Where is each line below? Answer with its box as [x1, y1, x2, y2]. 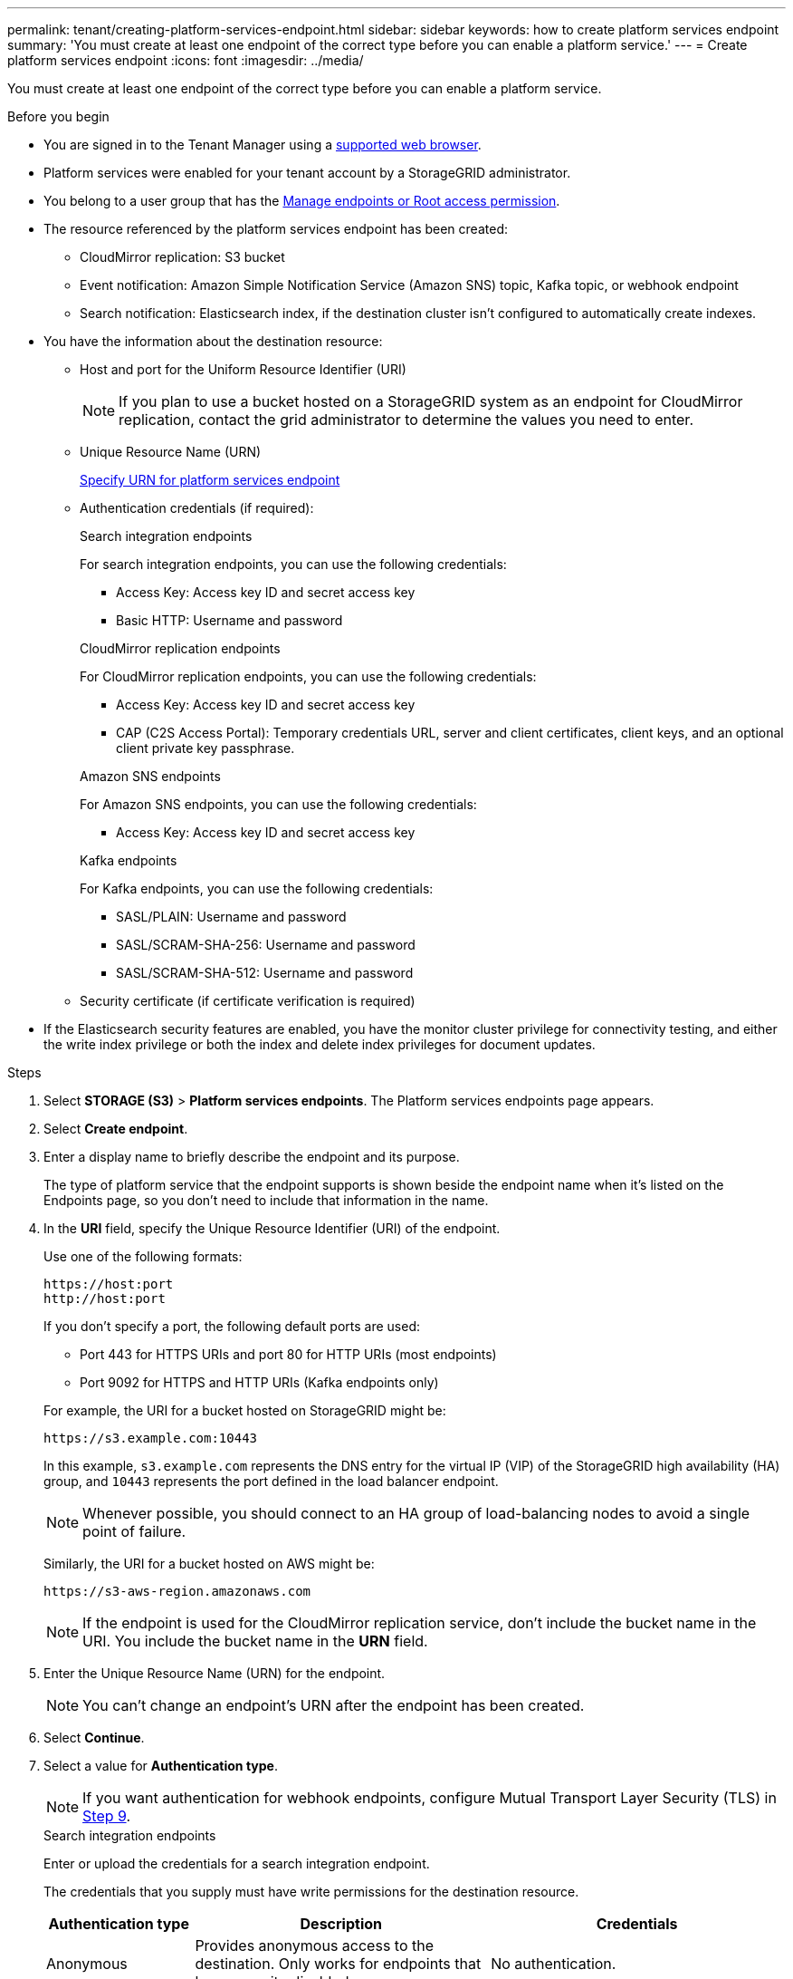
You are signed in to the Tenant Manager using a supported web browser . [43, 137, 482, 152]
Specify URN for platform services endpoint [80, 472, 340, 488]
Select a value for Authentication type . [43, 1758, 278, 1773]
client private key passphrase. [116, 740, 295, 756]
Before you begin [7, 109, 110, 124]
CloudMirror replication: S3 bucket [80, 249, 285, 265]
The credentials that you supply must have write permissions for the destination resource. [43, 1884, 579, 1899]
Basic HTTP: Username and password [116, 613, 343, 628]
